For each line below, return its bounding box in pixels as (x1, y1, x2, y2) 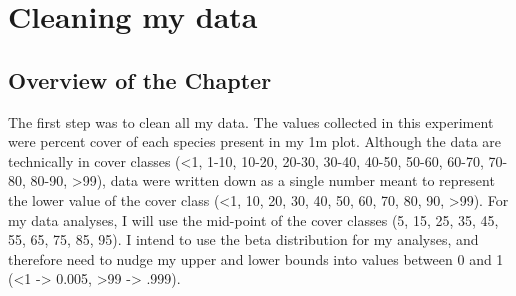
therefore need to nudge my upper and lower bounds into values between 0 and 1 (8, 248, 504, 269)
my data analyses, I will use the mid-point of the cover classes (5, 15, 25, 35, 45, (8, 209, 499, 230)
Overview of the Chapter (8, 64, 272, 95)
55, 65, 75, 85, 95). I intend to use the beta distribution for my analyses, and (8, 229, 479, 250)
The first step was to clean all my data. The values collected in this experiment (8, 111, 494, 132)
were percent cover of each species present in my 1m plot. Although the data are (8, 131, 502, 152)
